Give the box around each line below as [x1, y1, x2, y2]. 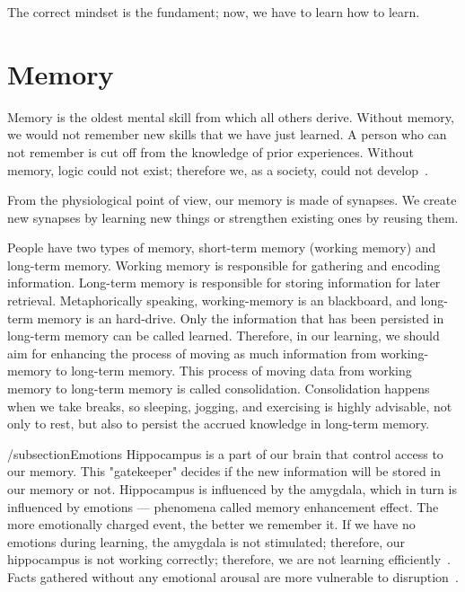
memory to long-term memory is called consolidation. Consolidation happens [7, 379, 430, 398]
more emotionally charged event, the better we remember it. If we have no [7, 515, 416, 534]
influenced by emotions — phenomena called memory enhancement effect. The [7, 497, 439, 516]
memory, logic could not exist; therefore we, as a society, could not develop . [7, 160, 428, 179]
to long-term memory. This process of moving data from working [56, 361, 412, 380]
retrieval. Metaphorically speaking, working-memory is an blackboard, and [7, 291, 417, 310]
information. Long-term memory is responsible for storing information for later [7, 273, 441, 292]
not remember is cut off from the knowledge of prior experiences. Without [7, 142, 415, 161]
